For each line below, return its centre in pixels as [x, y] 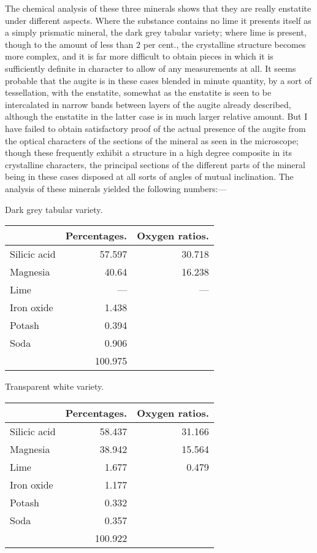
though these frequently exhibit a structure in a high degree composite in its [148, 153]
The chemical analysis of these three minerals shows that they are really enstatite [158, 8]
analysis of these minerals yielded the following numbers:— [116, 188]
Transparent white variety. [55, 386]
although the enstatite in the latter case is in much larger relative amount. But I [156, 116]
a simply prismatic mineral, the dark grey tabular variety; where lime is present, [156, 32]
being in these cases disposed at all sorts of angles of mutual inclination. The [149, 176]
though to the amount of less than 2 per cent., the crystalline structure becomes [155, 44]
